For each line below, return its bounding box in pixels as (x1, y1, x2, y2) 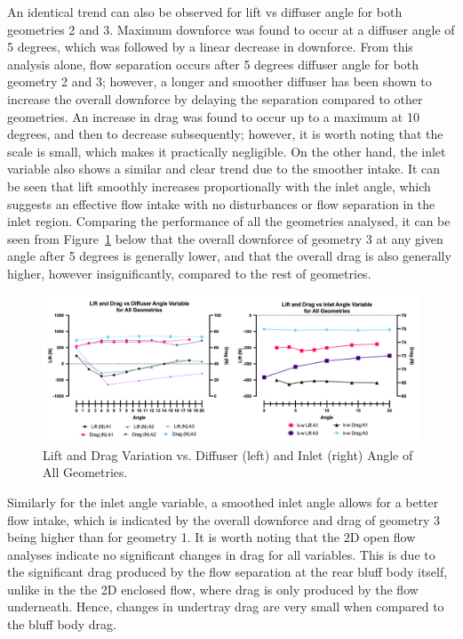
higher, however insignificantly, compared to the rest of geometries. (7, 263, 371, 282)
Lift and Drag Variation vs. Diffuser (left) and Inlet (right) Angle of (43, 445, 413, 464)
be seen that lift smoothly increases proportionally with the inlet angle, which (7, 176, 431, 195)
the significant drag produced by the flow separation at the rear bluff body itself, (7, 562, 448, 581)
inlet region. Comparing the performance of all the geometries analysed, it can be (7, 212, 451, 231)
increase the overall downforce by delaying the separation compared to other (7, 89, 423, 108)
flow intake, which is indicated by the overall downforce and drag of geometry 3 (7, 510, 441, 529)
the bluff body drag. (7, 615, 116, 634)
